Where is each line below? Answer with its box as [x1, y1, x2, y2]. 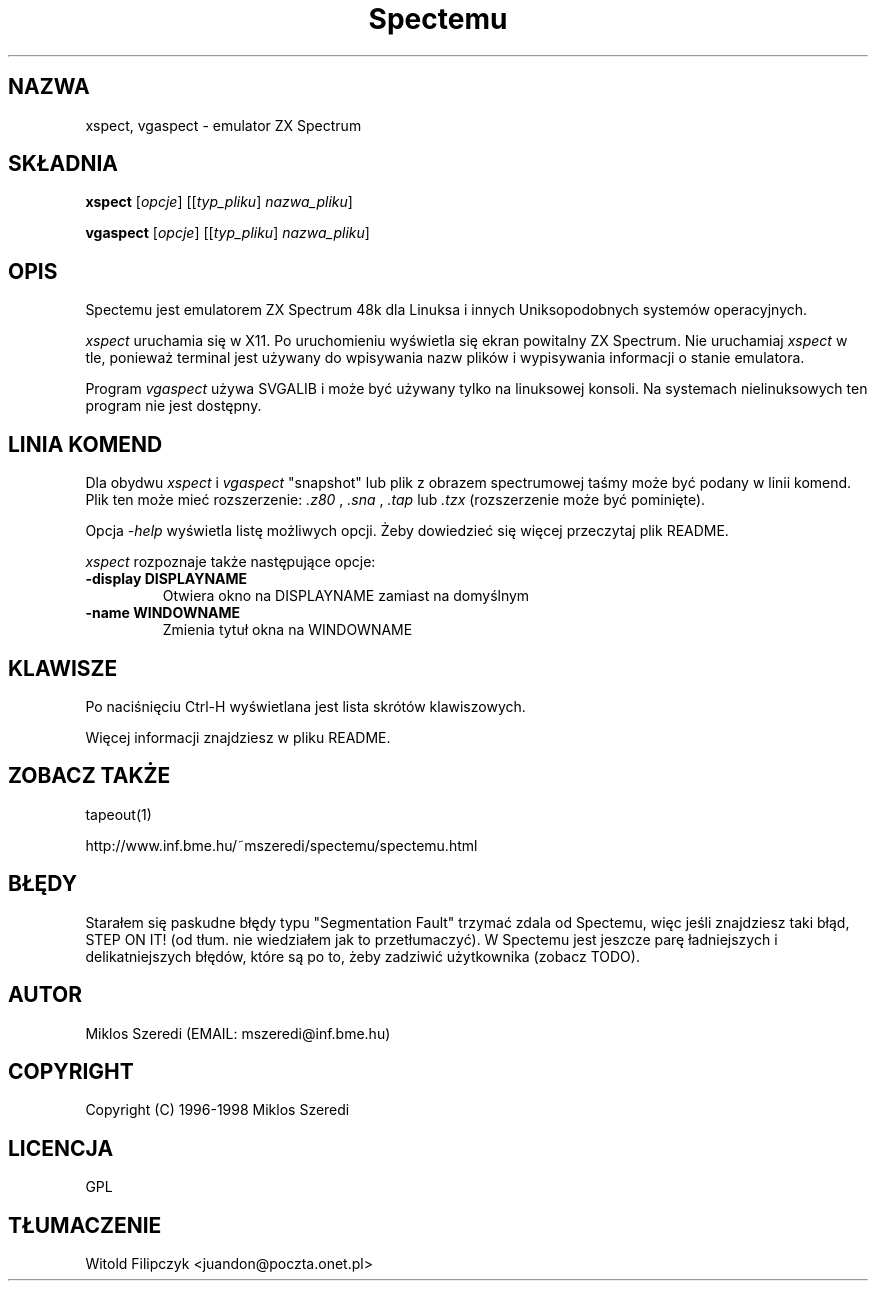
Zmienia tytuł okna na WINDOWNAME [162, 621, 413, 639]
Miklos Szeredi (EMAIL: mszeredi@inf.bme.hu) [85, 1024, 391, 1042]
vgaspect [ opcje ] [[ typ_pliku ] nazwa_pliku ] [85, 224, 370, 242]
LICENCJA [8, 1135, 114, 1161]
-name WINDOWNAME [85, 604, 241, 622]
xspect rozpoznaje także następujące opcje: [85, 553, 376, 571]
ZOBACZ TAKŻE [8, 763, 171, 789]
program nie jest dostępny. [85, 397, 262, 415]
